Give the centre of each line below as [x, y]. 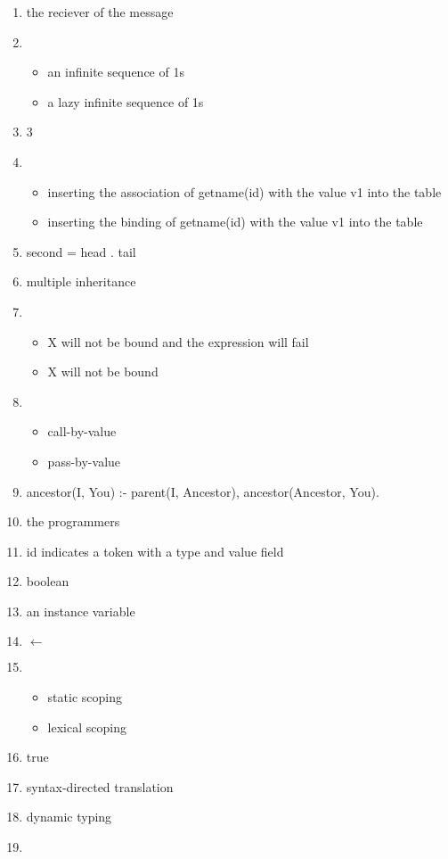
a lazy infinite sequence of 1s [126, 101]
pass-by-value [84, 461]
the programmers [73, 521]
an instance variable [81, 611]
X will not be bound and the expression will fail [178, 341]
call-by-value [82, 431]
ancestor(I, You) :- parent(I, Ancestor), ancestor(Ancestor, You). [203, 491]
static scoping [85, 697]
